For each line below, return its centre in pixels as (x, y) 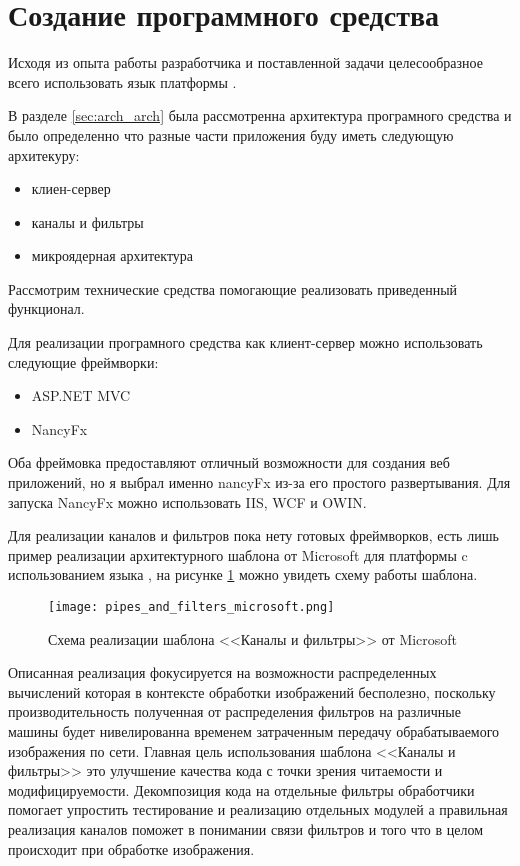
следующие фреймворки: (83, 361)
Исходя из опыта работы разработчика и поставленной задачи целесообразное (245, 62)
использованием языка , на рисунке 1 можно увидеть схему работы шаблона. (243, 574)
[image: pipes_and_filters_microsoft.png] (191, 607)
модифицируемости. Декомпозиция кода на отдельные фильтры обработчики (241, 789)
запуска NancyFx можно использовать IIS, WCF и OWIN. (187, 501)
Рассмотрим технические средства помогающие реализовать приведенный (233, 288)
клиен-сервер (71, 188)
